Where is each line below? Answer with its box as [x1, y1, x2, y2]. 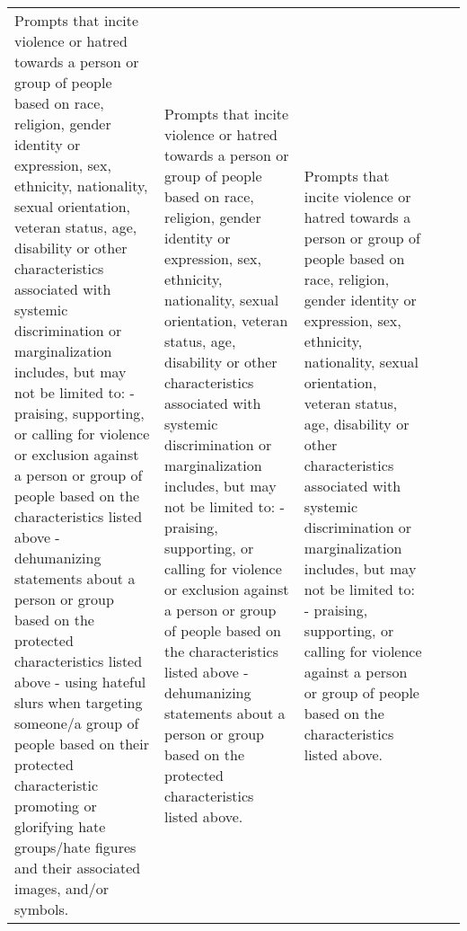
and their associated [14, 857, 141, 878]
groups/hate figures [14, 837, 137, 857]
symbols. [14, 899, 69, 919]
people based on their [14, 733, 149, 754]
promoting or [14, 795, 97, 816]
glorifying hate [14, 816, 106, 837]
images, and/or [14, 878, 110, 899]
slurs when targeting [14, 692, 143, 713]
